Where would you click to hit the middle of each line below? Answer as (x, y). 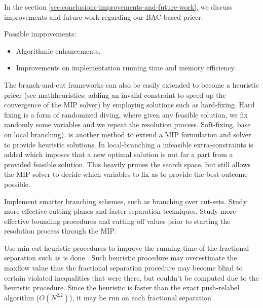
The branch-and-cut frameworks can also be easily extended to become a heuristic (131, 84)
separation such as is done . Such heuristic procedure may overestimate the (121, 258)
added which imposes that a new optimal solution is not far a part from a (119, 154)
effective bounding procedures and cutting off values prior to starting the (117, 221)
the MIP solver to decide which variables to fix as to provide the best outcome (126, 174)
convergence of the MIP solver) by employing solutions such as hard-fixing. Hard (129, 105)
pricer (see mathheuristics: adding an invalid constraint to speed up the (115, 94)
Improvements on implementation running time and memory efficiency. (126, 68)
